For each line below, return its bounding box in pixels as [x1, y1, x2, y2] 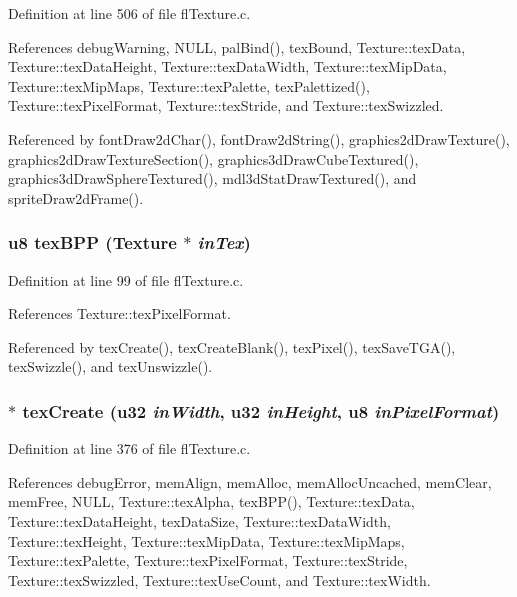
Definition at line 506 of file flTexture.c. [8, 3, 251, 23]
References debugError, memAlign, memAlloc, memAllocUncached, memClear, [8, 471, 492, 492]
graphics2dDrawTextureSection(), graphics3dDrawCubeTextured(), [8, 148, 419, 169]
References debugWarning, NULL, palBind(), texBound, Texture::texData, [8, 36, 466, 57]
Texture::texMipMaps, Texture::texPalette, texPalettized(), [8, 75, 370, 96]
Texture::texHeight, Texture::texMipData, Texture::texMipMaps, [8, 530, 405, 551]
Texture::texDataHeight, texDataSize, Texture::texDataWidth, [8, 510, 391, 531]
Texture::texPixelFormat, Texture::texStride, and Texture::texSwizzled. [8, 95, 444, 116]
